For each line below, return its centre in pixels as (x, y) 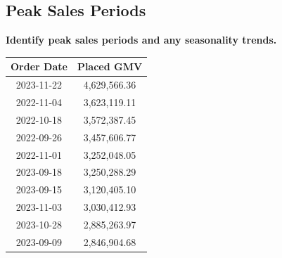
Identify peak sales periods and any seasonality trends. (141, 40)
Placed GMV (110, 66)
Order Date (39, 66)
